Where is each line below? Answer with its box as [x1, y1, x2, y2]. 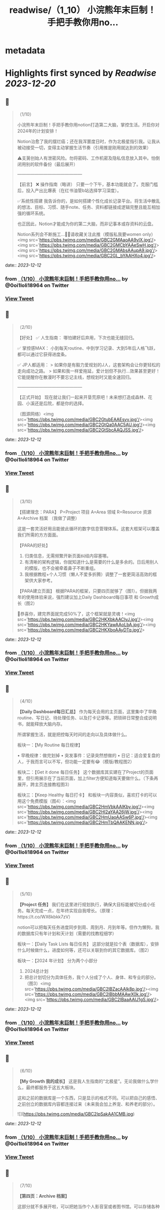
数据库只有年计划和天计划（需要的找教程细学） [21, 930, 117, 936]
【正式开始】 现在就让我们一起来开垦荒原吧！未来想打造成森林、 [17, 394, 148, 400]
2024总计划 [24, 968, 49, 974]
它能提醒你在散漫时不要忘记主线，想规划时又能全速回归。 [17, 374, 134, 380]
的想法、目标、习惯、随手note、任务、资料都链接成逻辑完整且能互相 [17, 204, 156, 210]
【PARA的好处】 [17, 542, 51, 548]
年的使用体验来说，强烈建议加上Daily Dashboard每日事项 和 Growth [17, 594, 155, 600]
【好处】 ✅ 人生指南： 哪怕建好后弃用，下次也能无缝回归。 [17, 334, 137, 341]
